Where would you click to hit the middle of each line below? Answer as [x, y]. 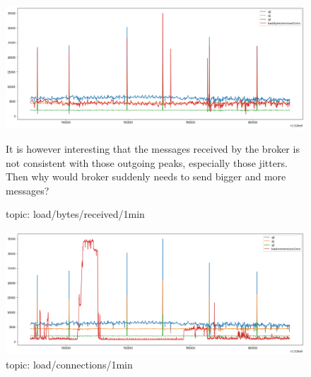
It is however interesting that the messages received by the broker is [153, 148]
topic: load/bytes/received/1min [75, 214]
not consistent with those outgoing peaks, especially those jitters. [147, 162]
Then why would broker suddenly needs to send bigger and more [146, 176]
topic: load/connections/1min [69, 364]
